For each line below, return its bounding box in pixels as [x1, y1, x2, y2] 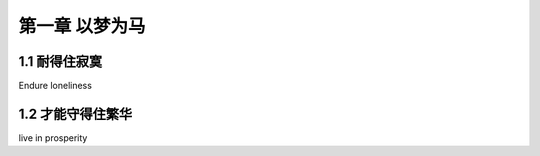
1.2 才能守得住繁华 [18, 105, 133, 122]
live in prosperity [18, 131, 88, 144]
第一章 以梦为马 [18, 15, 146, 37]
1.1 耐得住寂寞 [18, 53, 103, 70]
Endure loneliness [18, 80, 92, 92]
